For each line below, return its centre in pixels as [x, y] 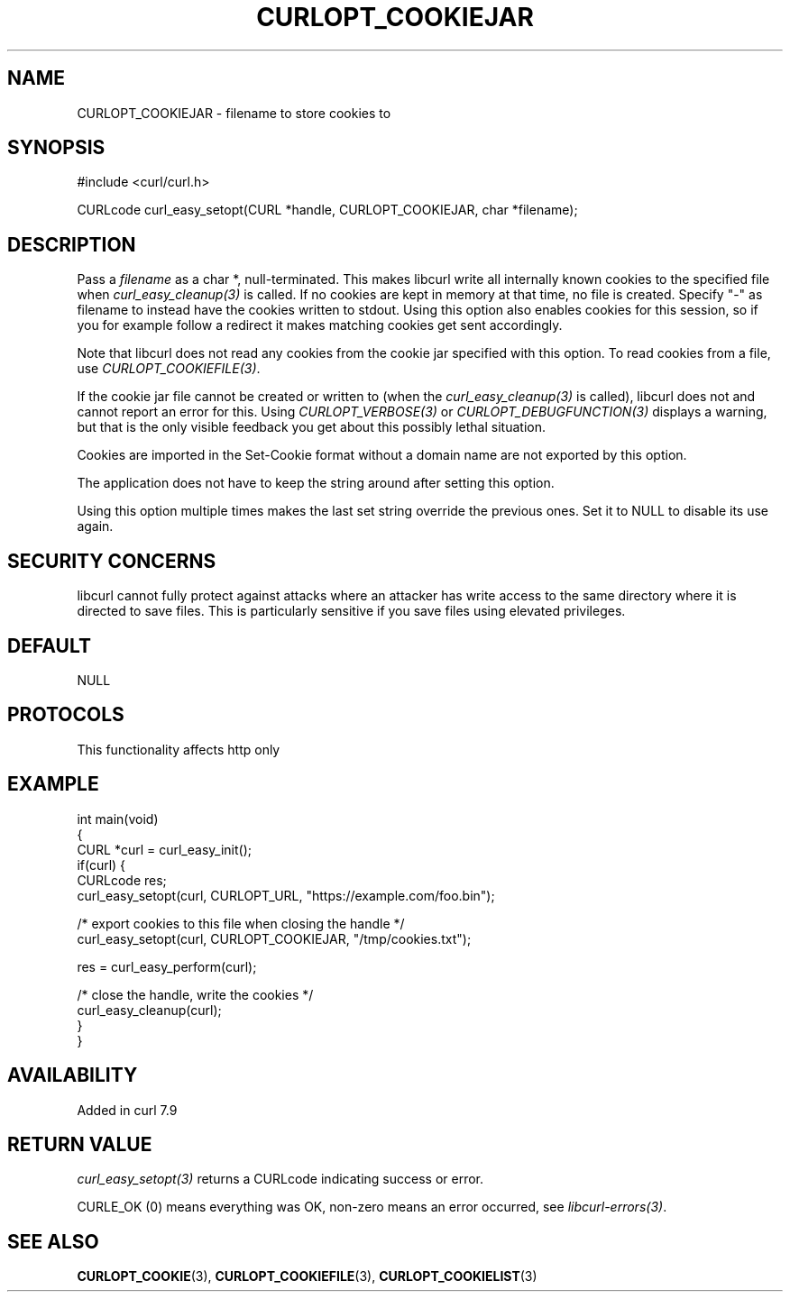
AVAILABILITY [73, 1075]
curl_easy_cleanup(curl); [149, 1010]
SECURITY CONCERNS [112, 561]
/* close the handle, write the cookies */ [195, 994]
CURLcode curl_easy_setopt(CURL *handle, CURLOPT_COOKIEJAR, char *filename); [327, 210]
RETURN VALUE [80, 1144]
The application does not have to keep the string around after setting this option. [316, 483]
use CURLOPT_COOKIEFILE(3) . [169, 369]
